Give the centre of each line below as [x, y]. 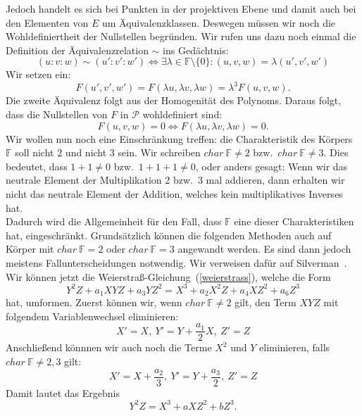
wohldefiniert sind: [182, 114]
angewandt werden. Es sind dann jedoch [264, 249]
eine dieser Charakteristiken [294, 221]
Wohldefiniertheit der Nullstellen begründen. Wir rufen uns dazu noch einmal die [181, 36]
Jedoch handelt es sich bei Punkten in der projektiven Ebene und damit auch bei [181, 8]
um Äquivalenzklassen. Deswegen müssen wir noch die [219, 22]
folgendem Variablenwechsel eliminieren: [92, 316]
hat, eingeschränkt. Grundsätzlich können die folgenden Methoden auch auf [169, 235]
